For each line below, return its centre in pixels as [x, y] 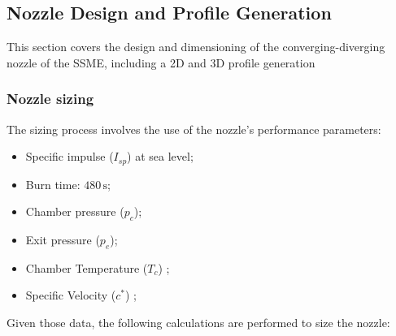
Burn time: [53, 184]
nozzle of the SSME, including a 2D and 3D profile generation [161, 62]
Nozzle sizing [50, 99]
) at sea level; [160, 156]
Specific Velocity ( [71, 295]
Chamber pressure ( [75, 211]
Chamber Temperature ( [87, 267]
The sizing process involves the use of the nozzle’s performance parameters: [194, 129]
